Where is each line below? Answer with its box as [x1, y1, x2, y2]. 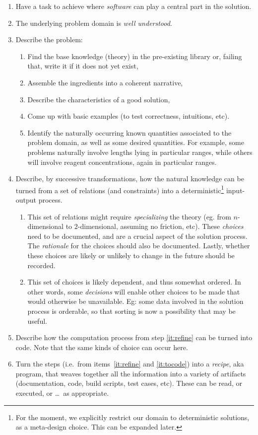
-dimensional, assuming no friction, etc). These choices [77, 221, 244, 231]
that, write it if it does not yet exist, [27, 61, 138, 71]
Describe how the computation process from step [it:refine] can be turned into [15, 332, 253, 343]
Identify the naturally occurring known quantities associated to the [27, 127, 232, 138]
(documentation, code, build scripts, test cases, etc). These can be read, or [15, 378, 243, 388]
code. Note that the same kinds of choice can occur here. [15, 342, 188, 352]
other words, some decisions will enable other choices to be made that [27, 286, 240, 296]
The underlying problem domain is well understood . [15, 17, 172, 28]
